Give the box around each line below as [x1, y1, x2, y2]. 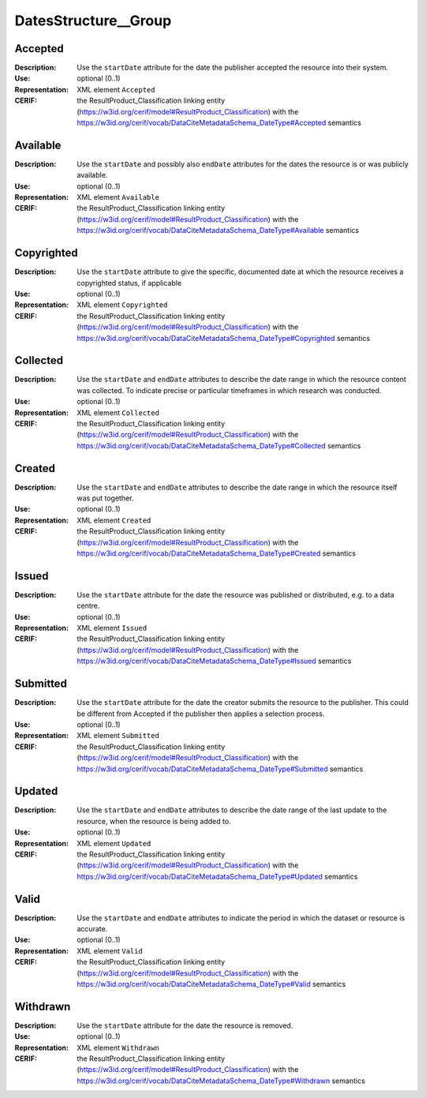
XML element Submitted [77, 731, 159, 740]
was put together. [77, 493, 134, 503]
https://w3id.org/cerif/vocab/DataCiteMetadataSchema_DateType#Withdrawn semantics [77, 1076, 366, 1085]
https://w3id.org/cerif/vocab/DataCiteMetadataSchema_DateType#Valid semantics [77, 980, 346, 989]
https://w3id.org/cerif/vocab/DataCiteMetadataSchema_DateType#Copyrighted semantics [77, 333, 371, 343]
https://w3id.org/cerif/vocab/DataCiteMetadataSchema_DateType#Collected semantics [77, 440, 361, 450]
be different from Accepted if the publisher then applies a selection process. [77, 709, 325, 718]
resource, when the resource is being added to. [77, 816, 232, 826]
